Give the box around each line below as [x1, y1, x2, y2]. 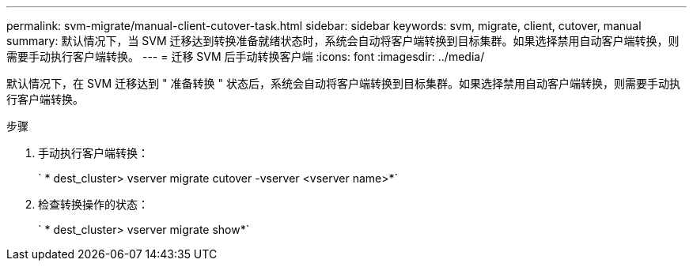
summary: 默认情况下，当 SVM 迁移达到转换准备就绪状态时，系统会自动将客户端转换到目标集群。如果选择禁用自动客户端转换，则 [6, 34, 680, 47]
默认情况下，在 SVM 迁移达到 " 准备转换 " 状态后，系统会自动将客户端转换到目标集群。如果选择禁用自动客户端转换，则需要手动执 [6, 77, 680, 90]
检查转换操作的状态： [38, 197, 149, 211]
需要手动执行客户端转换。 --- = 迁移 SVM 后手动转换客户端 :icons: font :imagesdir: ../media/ [6, 50, 485, 63]
